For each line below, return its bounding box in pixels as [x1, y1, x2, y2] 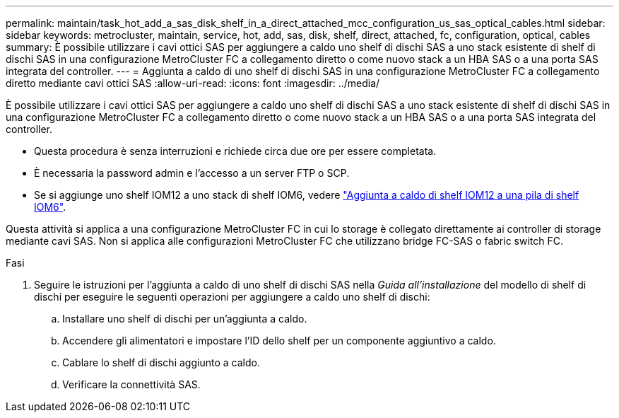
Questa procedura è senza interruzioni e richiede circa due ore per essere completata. [34, 145, 437, 157]
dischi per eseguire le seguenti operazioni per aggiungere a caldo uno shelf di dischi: [34, 291, 430, 303]
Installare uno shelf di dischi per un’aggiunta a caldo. [62, 313, 307, 325]
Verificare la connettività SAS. [62, 378, 201, 390]
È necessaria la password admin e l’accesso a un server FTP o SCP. [34, 167, 350, 179]
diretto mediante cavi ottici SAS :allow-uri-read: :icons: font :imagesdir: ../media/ [6, 77, 380, 89]
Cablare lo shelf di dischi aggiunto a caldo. [62, 356, 260, 368]
